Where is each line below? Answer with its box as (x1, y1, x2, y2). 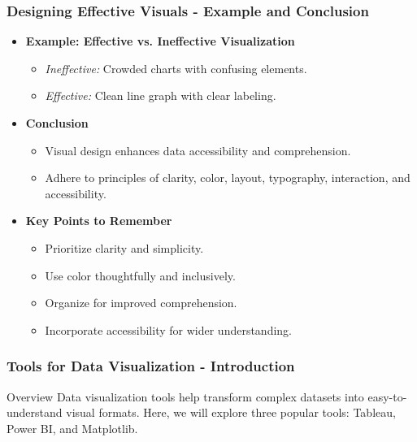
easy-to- (367, 388, 407, 405)
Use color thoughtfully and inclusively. (45, 266, 236, 284)
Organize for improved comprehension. (45, 294, 237, 311)
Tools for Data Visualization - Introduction (7, 356, 295, 376)
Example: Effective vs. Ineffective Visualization (25, 32, 295, 50)
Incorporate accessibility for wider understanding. (45, 321, 293, 338)
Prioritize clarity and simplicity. (45, 239, 204, 256)
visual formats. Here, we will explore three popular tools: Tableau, (66, 404, 396, 421)
